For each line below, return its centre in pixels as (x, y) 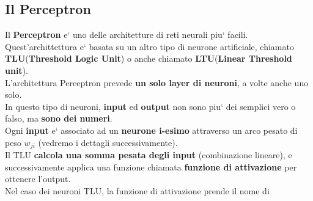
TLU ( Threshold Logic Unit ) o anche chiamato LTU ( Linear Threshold (149, 58)
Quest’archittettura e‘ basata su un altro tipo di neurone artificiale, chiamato (149, 46)
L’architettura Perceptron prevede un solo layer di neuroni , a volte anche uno (157, 82)
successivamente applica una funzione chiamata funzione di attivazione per (151, 166)
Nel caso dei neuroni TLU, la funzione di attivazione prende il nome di (137, 190)
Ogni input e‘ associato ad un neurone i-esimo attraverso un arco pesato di (151, 130)
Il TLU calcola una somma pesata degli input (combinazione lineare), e (149, 155)
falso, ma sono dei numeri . (59, 118)
